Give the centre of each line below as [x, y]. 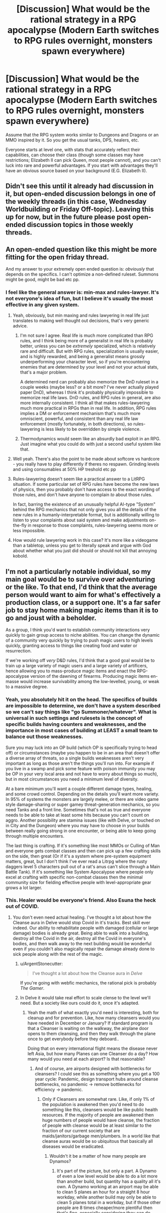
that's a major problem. [44, 373]
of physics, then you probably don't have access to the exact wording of [86, 490]
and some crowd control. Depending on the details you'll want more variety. [83, 794]
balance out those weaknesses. [44, 737]
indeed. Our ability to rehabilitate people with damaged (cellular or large [86, 928]
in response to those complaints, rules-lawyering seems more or [93, 525]
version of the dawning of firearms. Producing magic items [90, 676]
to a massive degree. [27, 687]
